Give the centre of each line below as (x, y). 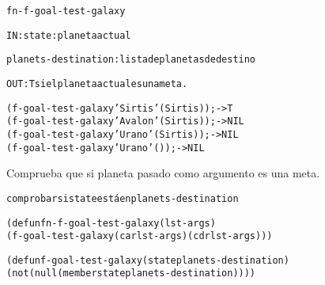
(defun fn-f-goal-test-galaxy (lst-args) (111, 223)
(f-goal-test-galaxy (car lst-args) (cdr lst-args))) (140, 236)
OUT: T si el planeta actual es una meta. (97, 84)
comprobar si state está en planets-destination (123, 198)
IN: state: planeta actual (69, 35)
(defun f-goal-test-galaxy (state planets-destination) (148, 260)
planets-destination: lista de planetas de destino (131, 60)
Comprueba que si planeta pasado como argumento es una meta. (163, 173)
